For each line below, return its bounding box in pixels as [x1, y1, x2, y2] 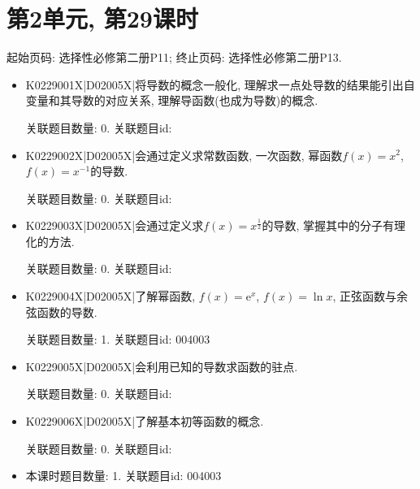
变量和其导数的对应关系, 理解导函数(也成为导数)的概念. [25, 92, 318, 109]
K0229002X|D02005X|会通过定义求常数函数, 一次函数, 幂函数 [25, 146, 343, 163]
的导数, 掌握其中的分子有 [262, 217, 395, 234]
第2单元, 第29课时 [6, 2, 198, 35]
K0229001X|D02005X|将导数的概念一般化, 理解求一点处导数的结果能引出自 [25, 76, 415, 93]
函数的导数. [37, 303, 97, 320]
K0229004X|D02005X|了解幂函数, [25, 288, 196, 305]
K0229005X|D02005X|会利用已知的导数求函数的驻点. [25, 357, 298, 374]
